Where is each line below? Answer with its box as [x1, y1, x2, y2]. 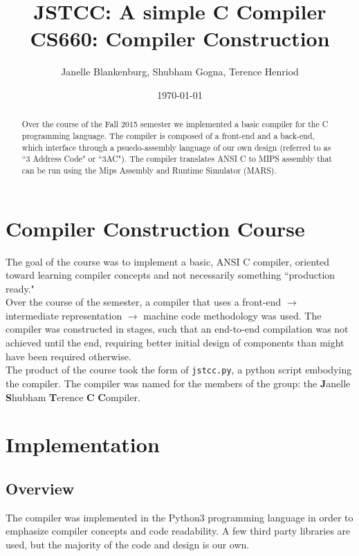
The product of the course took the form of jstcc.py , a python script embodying [6, 362, 352, 377]
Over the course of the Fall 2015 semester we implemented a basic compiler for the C [21, 118, 329, 130]
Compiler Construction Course [6, 214, 305, 242]
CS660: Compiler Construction [30, 24, 330, 53]
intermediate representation [6, 308, 122, 322]
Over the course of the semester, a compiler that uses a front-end [6, 295, 282, 309]
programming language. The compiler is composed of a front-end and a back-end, [21, 129, 315, 141]
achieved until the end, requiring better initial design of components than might [6, 335, 344, 350]
